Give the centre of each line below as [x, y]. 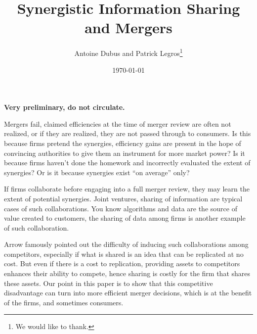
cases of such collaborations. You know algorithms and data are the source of [121, 208]
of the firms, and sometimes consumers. [64, 302]
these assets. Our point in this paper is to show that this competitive [108, 283]
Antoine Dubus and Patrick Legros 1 [128, 52]
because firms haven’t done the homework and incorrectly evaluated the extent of [127, 163]
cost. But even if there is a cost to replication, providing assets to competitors [122, 263]
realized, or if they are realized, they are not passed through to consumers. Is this [128, 133]
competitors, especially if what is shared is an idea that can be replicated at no [124, 254]
